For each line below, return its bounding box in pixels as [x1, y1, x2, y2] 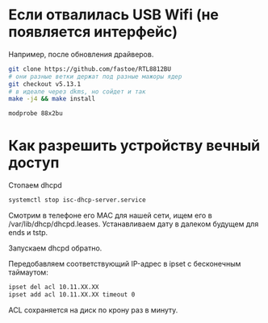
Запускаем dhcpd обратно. [8, 243, 103, 253]
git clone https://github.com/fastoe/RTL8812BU [8, 64, 172, 73]
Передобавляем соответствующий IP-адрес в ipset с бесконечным [8, 259, 241, 268]
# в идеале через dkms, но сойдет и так [8, 87, 147, 96]
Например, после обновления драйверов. [8, 49, 154, 59]
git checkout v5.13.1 [8, 80, 82, 88]
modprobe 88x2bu [8, 110, 63, 118]
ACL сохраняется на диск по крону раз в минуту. [8, 304, 178, 315]
